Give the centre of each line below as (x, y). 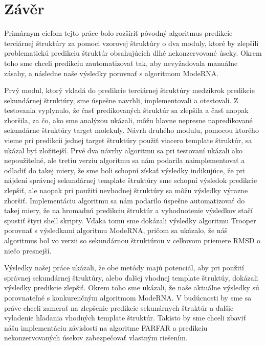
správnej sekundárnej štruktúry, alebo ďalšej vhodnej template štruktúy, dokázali (131, 277)
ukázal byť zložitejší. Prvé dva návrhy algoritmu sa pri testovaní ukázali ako (124, 150)
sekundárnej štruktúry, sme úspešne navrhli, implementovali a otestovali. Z (121, 100)
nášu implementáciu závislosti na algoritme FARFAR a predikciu (106, 327)
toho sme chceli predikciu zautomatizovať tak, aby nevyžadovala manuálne (121, 63)
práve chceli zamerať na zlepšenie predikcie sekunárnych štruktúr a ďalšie (119, 307)
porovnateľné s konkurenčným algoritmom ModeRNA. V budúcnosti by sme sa (128, 297)
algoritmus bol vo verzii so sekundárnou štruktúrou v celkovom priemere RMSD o (132, 240)
